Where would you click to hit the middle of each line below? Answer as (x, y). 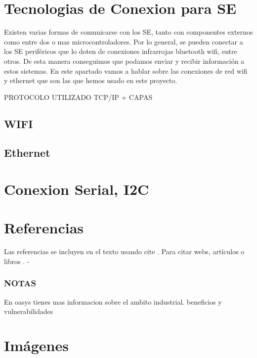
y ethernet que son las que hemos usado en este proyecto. (91, 80)
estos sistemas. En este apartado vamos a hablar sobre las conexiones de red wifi (126, 70)
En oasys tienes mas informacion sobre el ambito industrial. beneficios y (113, 301)
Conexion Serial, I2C (77, 189)
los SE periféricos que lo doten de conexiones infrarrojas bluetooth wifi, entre (121, 51)
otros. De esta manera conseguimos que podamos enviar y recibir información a (124, 61)
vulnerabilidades (29, 311)
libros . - (17, 261)
